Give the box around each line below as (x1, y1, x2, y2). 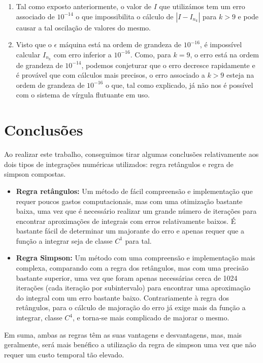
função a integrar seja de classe (16, 235, 113, 246)
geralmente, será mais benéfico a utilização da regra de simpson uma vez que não (4, 339, 256, 350)
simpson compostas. (4, 169, 66, 179)
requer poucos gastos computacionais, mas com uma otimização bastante (16, 195, 243, 206)
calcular (16, 49, 41, 59)
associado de (16, 11, 55, 21)
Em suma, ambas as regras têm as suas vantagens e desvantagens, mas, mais (4, 329, 242, 340)
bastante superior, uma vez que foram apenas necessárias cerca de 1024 (16, 272, 238, 283)
